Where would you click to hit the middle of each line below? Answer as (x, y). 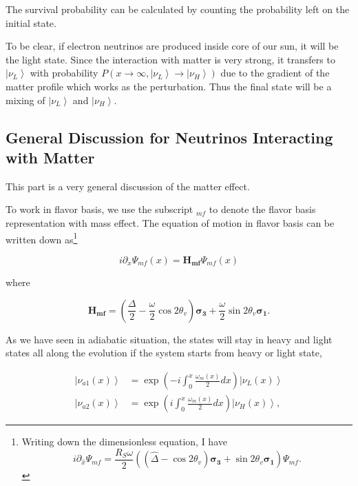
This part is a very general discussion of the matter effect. (128, 186)
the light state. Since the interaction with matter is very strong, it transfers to (170, 59)
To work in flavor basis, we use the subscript (99, 209)
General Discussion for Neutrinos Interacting (169, 137)
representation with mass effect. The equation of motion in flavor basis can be (170, 222)
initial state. (31, 22)
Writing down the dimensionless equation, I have (124, 442)
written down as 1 (42, 238)
